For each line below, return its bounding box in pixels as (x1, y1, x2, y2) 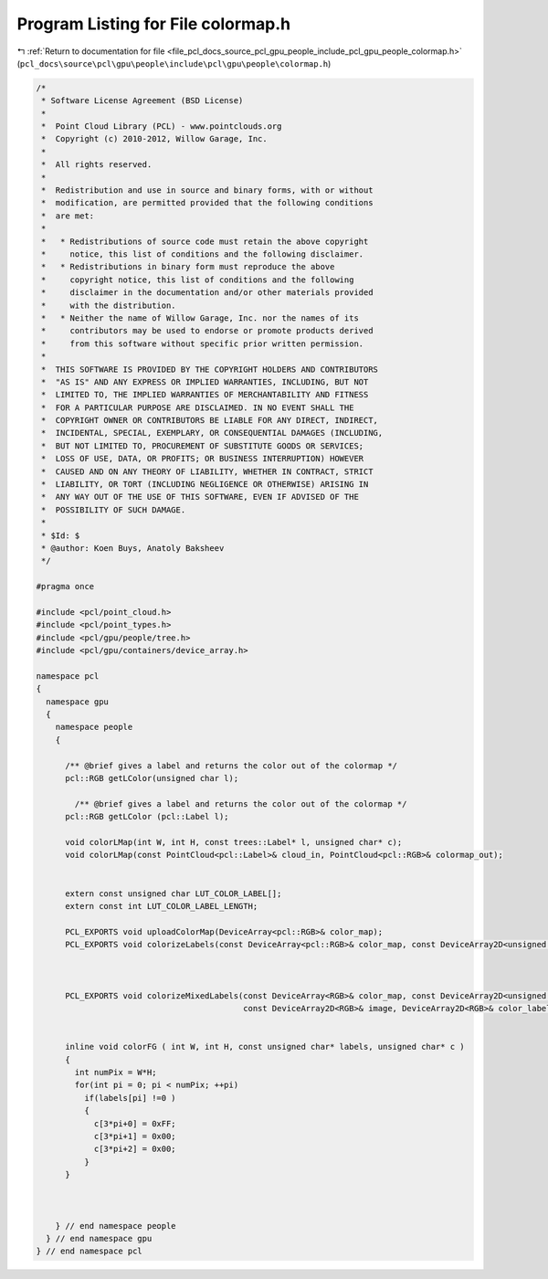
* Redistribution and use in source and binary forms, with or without (41, 185, 374, 196)
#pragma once (36, 581, 95, 592)
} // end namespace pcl (36, 1246, 143, 1256)
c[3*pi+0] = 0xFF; (93, 1118, 177, 1128)
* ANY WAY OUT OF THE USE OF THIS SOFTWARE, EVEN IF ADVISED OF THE (41, 492, 360, 502)
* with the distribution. (41, 300, 177, 311)
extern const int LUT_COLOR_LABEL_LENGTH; (65, 901, 258, 911)
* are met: (41, 210, 95, 221)
